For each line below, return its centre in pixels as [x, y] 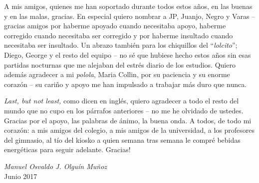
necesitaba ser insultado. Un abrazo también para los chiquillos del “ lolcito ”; [121, 45]
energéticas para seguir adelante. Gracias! [67, 149]
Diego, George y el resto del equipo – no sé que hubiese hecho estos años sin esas [128, 54]
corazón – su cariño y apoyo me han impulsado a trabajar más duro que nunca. [126, 84]
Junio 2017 [21, 176]
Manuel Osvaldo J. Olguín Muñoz [56, 166]
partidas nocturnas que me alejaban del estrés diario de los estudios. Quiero [120, 64]
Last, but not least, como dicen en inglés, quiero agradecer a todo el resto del [122, 101]
